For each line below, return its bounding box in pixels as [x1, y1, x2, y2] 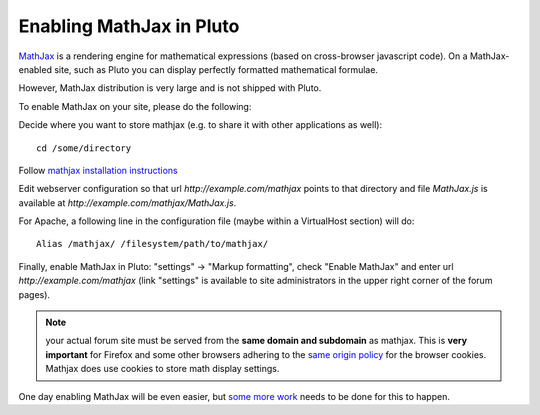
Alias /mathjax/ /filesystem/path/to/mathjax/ [36, 238, 269, 250]
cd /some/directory [36, 142, 132, 154]
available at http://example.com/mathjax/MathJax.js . [18, 196, 237, 209]
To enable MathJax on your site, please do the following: [18, 100, 252, 112]
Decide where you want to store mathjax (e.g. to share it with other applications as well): [18, 119, 383, 131]
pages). [18, 288, 50, 300]
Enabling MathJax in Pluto [18, 15, 240, 37]
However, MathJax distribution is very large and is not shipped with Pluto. [18, 82, 322, 94]
